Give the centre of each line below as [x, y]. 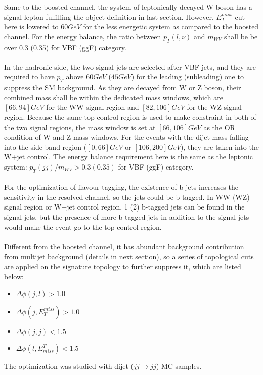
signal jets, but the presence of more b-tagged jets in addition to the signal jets [127, 217]
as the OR [219, 127]
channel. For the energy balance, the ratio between [83, 36]
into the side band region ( [46, 147]
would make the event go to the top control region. [83, 226]
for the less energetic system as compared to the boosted [171, 27]
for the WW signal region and [93, 107]
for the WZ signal [214, 107]
